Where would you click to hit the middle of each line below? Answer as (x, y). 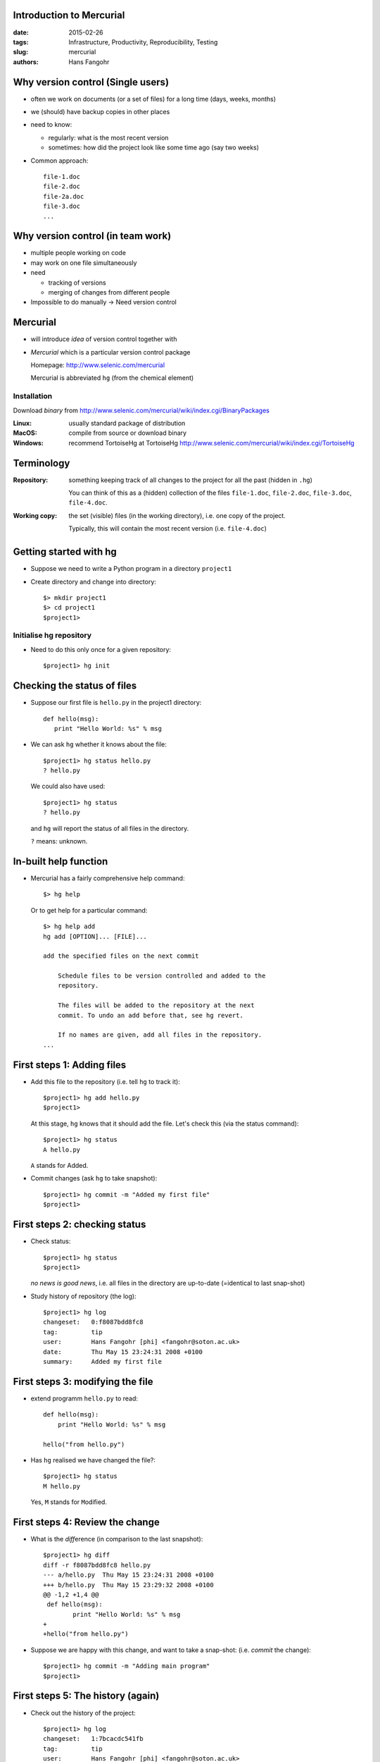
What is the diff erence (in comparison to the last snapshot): (117, 1539)
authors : (26, 62)
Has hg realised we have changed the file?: (93, 1460)
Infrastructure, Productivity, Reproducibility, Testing (143, 42)
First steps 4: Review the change (86, 1522)
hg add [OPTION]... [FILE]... (95, 936)
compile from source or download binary (127, 433)
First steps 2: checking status (80, 1225)
